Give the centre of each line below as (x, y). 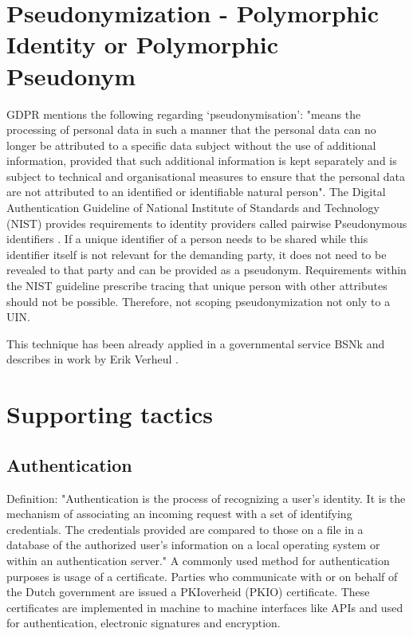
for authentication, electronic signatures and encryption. (144, 623)
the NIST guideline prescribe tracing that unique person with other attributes (197, 286)
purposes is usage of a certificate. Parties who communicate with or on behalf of (202, 576)
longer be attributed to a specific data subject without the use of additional (191, 145)
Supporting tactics (110, 414)
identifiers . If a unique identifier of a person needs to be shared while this (187, 239)
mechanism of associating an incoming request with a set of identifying (179, 514)
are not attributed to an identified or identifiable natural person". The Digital (196, 192)
